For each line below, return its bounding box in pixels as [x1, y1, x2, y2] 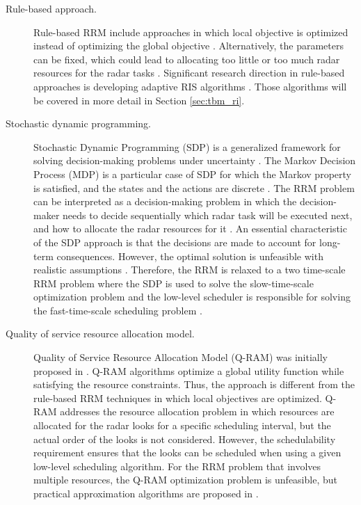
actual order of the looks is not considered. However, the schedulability [33, 431, 336, 446]
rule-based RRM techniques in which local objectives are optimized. [33, 390, 322, 405]
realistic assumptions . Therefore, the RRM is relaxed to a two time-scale [33, 262, 346, 277]
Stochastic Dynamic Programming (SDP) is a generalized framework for [33, 139, 341, 154]
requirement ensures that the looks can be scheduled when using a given [33, 445, 342, 460]
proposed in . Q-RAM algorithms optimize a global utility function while [33, 363, 344, 378]
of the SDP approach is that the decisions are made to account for [33, 234, 316, 249]
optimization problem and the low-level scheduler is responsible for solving [33, 289, 351, 304]
